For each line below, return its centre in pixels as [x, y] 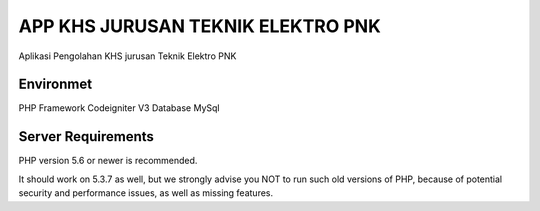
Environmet [55, 84]
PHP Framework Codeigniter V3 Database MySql [119, 108]
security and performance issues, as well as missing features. [146, 193]
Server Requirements [86, 136]
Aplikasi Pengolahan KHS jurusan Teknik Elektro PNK [127, 56]
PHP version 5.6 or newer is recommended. [108, 161]
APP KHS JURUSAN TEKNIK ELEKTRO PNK [200, 26]
